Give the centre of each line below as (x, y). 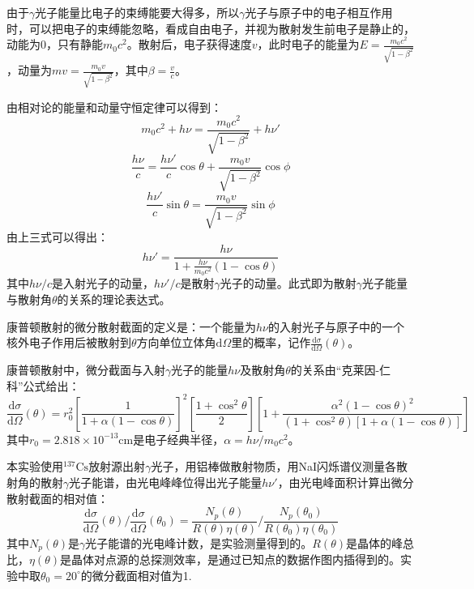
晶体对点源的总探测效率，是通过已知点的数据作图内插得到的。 (236, 559)
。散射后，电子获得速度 (189, 44)
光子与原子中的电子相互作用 (319, 12)
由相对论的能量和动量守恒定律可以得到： (114, 107)
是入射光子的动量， (103, 283)
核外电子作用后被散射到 (69, 342)
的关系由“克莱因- (335, 370)
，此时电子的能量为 (308, 44)
